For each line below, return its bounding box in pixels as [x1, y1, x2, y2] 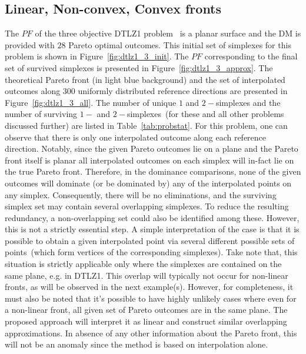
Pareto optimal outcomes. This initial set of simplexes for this [68, 38, 291, 51]
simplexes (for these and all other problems [127, 108, 284, 120]
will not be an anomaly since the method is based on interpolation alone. [5, 338, 268, 350]
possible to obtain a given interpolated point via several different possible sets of [5, 234, 295, 246]
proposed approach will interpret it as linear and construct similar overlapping [5, 315, 287, 328]
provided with [5, 38, 55, 51]
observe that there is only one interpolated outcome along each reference [5, 131, 267, 143]
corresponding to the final [204, 50, 298, 62]
